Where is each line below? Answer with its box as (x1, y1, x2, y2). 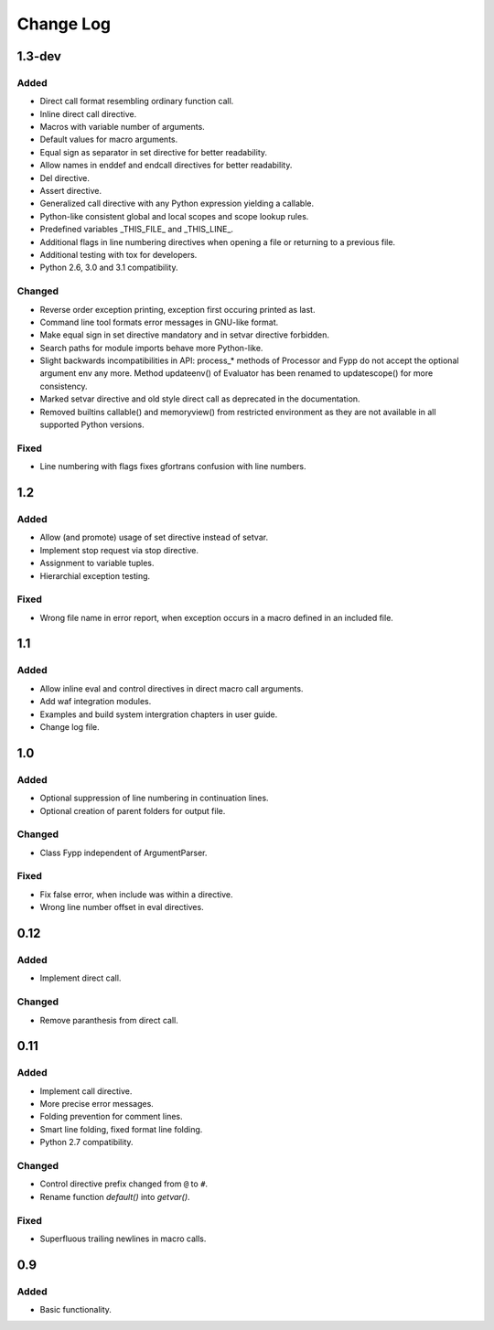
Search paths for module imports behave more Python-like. (39, 342, 263, 353)
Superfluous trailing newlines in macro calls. (39, 1233, 207, 1244)
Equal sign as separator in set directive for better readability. (39, 146, 268, 157)
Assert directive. (39, 186, 102, 197)
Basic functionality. (39, 1304, 112, 1315)
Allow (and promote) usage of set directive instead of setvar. (39, 531, 269, 543)
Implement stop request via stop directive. (39, 544, 199, 555)
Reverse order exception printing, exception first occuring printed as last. (39, 304, 316, 315)
